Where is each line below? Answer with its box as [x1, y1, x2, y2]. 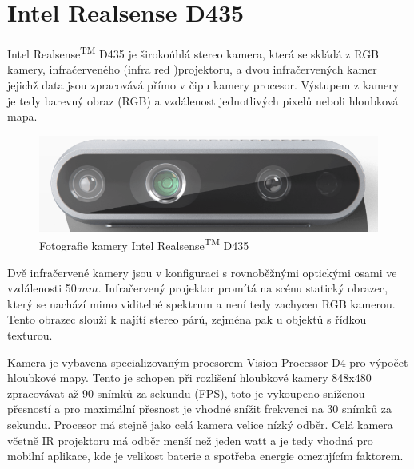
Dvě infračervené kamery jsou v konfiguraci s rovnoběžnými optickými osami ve [7, 264, 397, 280]
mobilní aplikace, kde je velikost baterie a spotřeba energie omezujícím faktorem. [7, 447, 404, 464]
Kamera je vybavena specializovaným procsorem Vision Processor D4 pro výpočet [7, 353, 408, 370]
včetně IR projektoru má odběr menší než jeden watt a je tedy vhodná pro [7, 431, 373, 448]
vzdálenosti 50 [7, 280, 77, 296]
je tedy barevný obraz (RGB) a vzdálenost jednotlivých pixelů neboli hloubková [7, 92, 399, 109]
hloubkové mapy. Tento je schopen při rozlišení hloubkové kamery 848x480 [7, 369, 372, 386]
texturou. [7, 327, 53, 344]
